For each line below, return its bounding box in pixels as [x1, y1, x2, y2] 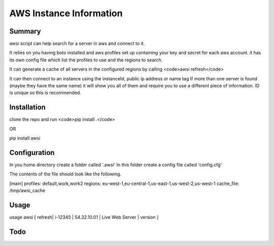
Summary [9, 27, 41, 36]
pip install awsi [9, 135, 41, 141]
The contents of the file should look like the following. [9, 171, 122, 177]
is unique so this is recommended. [9, 89, 81, 96]
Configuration [9, 148, 55, 157]
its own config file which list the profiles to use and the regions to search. [9, 56, 163, 63]
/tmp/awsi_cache [9, 188, 46, 194]
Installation [9, 103, 46, 112]
